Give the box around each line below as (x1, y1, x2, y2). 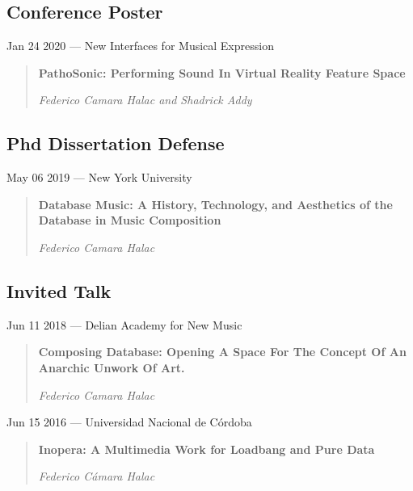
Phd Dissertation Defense (6, 131, 225, 156)
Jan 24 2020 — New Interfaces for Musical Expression (6, 37, 274, 54)
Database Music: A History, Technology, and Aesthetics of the (38, 195, 393, 212)
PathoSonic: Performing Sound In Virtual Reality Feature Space (38, 64, 406, 81)
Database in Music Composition (38, 212, 221, 229)
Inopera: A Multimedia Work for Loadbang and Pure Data (38, 440, 375, 457)
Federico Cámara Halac (38, 468, 155, 485)
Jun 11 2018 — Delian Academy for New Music (6, 316, 242, 333)
